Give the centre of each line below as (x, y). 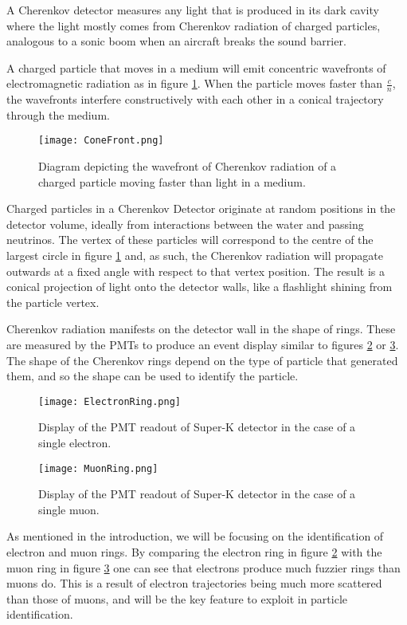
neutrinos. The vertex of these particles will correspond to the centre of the (190, 240)
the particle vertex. (53, 302)
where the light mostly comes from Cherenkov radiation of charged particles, (194, 25)
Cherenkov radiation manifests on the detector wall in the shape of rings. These (201, 329)
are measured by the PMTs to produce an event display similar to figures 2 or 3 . (203, 344)
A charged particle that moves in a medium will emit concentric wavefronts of (196, 67)
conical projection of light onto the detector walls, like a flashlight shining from (200, 287)
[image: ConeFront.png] (101, 141)
